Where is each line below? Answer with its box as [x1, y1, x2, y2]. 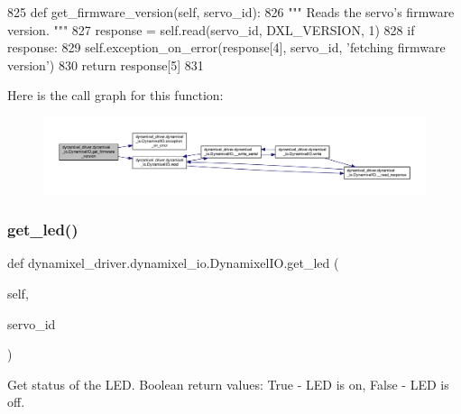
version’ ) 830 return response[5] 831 [7, 55, 204, 74]
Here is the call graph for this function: [7, 86, 224, 105]
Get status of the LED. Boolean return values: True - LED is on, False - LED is [7, 374, 449, 393]
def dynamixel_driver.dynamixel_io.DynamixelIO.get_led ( [7, 253, 339, 272]
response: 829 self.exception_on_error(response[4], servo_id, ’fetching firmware [7, 38, 446, 57]
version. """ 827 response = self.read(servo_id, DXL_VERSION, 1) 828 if [7, 20, 415, 39]
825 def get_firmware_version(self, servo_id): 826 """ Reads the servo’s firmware [7, 3, 455, 21]
